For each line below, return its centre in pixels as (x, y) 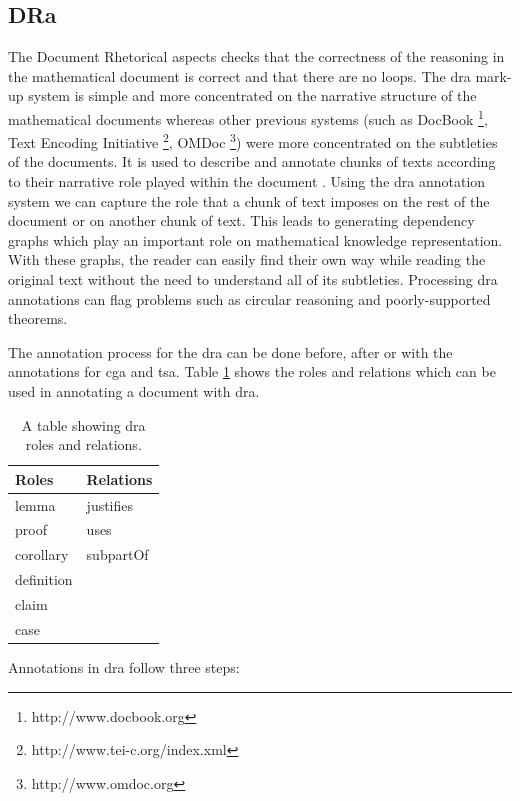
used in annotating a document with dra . (134, 391)
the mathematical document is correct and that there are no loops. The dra (239, 75)
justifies (110, 504)
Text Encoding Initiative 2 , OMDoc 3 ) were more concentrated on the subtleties (253, 140)
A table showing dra (83, 424)
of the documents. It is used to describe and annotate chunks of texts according (252, 161)
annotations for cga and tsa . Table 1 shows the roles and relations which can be (252, 371)
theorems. (38, 318)
